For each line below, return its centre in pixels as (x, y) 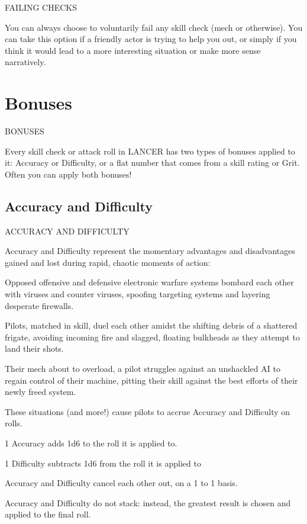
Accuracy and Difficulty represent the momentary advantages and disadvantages (150, 251)
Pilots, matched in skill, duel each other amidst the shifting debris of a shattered (151, 325)
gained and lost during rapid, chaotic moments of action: (108, 262)
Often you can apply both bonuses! (68, 174)
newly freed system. (41, 392)
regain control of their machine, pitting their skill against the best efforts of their (151, 380)
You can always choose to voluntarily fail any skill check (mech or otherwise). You (154, 27)
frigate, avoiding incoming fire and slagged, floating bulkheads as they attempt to (152, 337)
